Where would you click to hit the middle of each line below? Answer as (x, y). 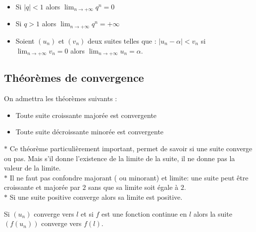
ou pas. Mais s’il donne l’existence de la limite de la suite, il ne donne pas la (120, 158)
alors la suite (213, 213)
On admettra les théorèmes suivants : (61, 98)
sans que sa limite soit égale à (133, 187)
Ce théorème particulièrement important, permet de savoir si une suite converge (131, 148)
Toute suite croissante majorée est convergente (86, 115)
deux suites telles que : (122, 40)
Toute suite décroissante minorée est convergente (90, 132)
